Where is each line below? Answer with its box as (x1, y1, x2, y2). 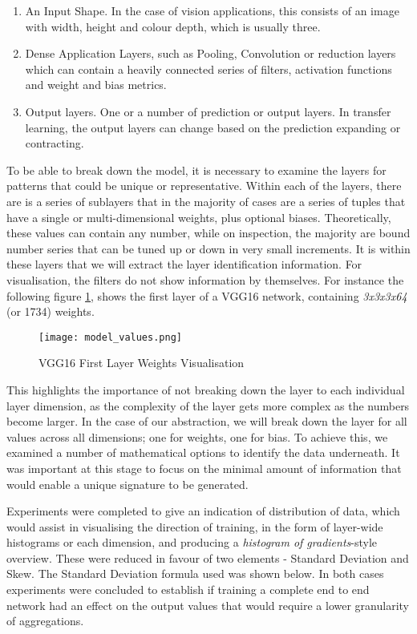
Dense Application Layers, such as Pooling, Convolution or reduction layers (25, 45, 396, 62)
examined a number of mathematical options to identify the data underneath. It (6, 444, 400, 461)
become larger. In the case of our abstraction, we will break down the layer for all (6, 413, 407, 430)
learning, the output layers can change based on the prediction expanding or (25, 119, 401, 135)
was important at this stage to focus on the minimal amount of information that (6, 459, 402, 476)
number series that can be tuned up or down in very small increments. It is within (6, 240, 411, 256)
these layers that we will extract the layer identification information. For (6, 256, 362, 273)
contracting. (25, 135, 84, 151)
